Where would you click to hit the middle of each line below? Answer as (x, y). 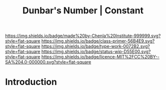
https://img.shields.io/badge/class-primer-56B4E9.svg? (98, 41)
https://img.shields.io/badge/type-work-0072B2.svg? (96, 46)
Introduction (31, 82)
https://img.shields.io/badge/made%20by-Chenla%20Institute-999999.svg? (83, 36)
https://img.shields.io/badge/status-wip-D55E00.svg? (96, 51)
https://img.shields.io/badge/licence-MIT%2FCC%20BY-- (100, 57)
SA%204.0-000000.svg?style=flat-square (48, 62)
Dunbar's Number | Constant (83, 11)
